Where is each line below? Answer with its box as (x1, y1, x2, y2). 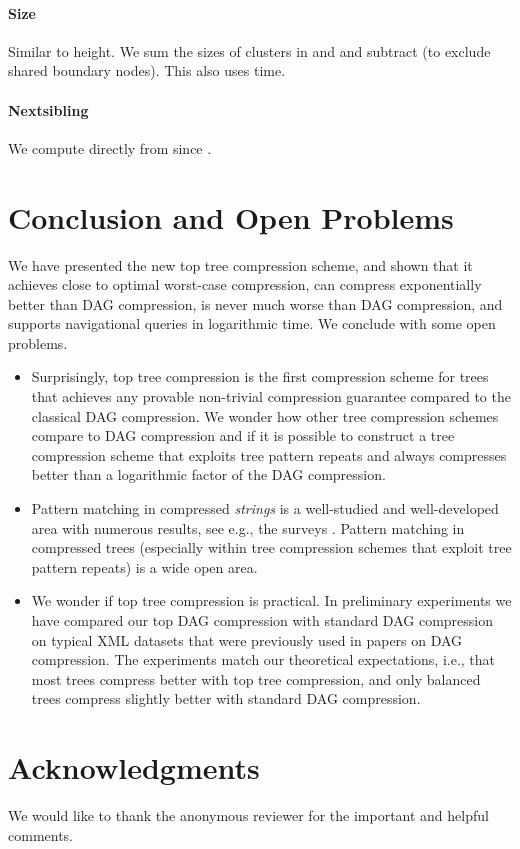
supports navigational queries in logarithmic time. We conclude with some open (8, 313, 496, 334)
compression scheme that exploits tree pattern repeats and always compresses (31, 444, 507, 465)
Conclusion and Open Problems (8, 196, 454, 237)
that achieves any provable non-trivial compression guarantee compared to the (31, 386, 511, 407)
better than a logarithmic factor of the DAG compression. (31, 464, 386, 485)
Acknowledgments (8, 747, 260, 788)
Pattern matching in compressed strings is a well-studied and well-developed (31, 498, 499, 519)
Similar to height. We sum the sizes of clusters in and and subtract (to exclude (8, 40, 491, 61)
